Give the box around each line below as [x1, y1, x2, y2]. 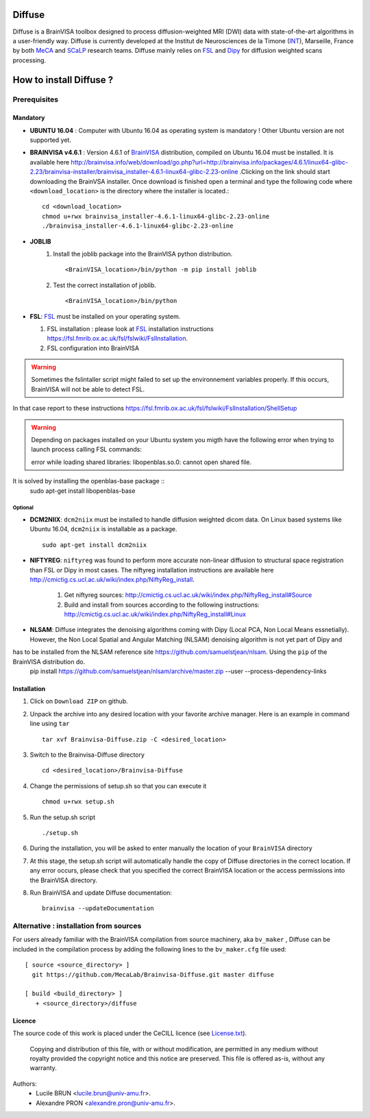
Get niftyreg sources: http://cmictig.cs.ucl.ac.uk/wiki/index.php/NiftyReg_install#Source [64, 591, 312, 599]
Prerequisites [12, 95, 58, 104]
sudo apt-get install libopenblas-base [29, 487, 136, 495]
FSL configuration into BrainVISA [47, 343, 140, 352]
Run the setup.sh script [29, 813, 96, 821]
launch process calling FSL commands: [31, 446, 143, 454]
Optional [12, 505, 34, 511]
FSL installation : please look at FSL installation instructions [47, 324, 214, 332]
